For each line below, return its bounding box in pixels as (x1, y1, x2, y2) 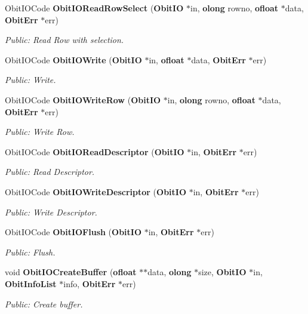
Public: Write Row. (5, 125, 75, 138)
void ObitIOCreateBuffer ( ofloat (5, 266, 137, 278)
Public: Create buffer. (5, 297, 83, 310)
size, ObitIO (198, 266, 247, 278)
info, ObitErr (63, 277, 116, 290)
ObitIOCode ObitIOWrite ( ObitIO (5, 53, 142, 66)
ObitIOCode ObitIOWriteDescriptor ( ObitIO (5, 185, 186, 198)
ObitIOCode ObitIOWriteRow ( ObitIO (5, 93, 161, 106)
